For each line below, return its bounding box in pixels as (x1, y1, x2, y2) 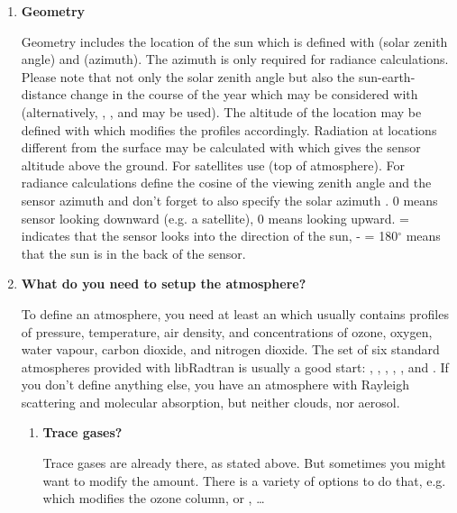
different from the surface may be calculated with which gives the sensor (21, 138, 421, 157)
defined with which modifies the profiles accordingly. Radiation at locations (21, 120, 437, 139)
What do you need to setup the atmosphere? (21, 274, 306, 293)
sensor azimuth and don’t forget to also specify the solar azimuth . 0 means (21, 190, 438, 209)
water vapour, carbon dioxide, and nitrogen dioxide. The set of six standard (21, 340, 440, 359)
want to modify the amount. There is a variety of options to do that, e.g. (42, 471, 446, 490)
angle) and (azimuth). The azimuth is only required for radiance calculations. (21, 50, 449, 69)
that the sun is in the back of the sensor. (21, 243, 246, 262)
